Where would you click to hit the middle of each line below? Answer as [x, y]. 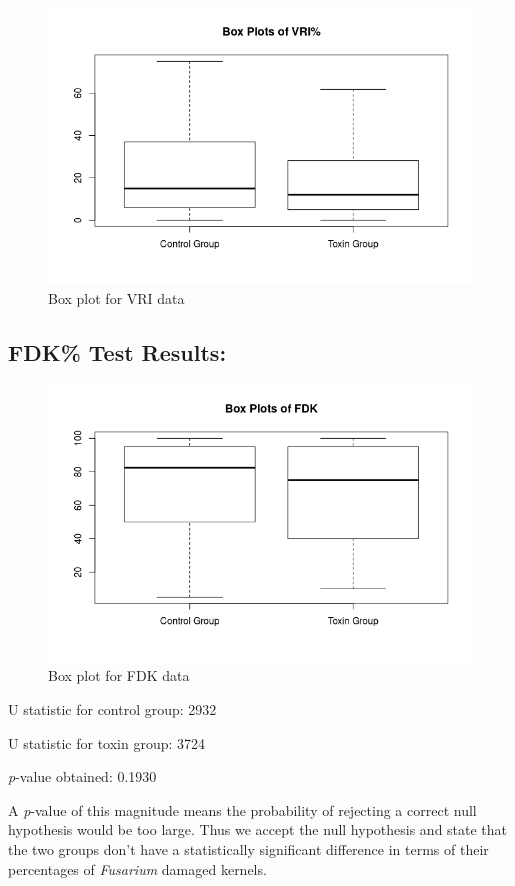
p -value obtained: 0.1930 [82, 776]
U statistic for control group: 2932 [112, 708]
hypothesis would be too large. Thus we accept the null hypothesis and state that [258, 829]
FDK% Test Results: [117, 352]
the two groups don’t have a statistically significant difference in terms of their [248, 848]
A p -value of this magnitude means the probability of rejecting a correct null [242, 809]
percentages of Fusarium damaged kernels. [137, 868]
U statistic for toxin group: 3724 [107, 742]
